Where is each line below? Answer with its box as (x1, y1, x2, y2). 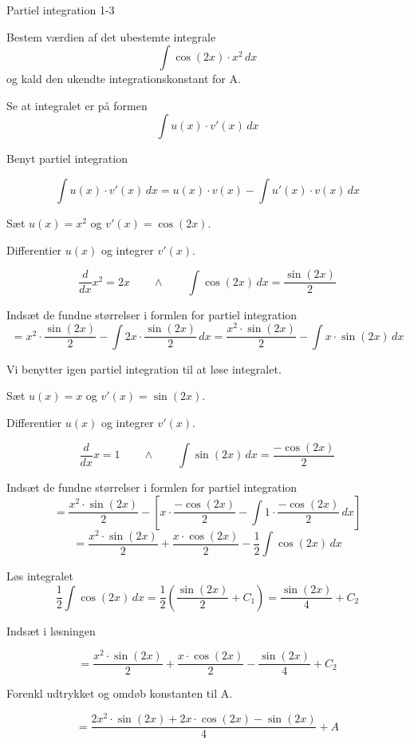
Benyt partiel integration (6, 150, 128, 167)
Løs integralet (6, 568, 73, 584)
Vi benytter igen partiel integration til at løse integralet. (6, 360, 282, 377)
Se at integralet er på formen (6, 97, 148, 113)
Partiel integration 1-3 (6, 2, 115, 18)
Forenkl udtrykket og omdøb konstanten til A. (6, 685, 233, 702)
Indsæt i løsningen (6, 622, 96, 639)
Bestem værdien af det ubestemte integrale (6, 28, 216, 45)
